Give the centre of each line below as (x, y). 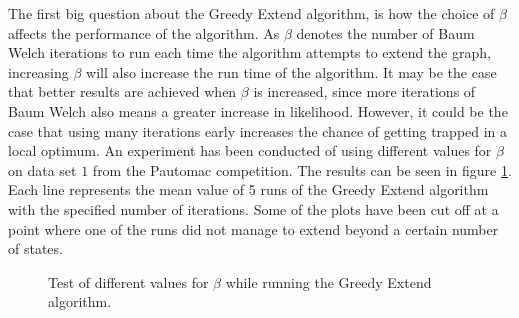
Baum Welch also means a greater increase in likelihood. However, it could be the (258, 110)
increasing (38, 71)
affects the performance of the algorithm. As (144, 32)
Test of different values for (128, 281)
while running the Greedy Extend (328, 281)
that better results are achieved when (122, 91)
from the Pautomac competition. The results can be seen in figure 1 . (302, 169)
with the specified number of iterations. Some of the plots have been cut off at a (253, 208)
